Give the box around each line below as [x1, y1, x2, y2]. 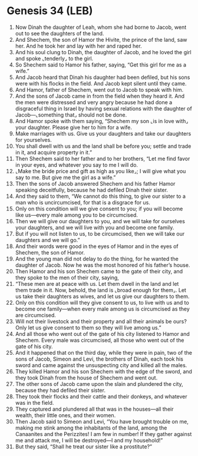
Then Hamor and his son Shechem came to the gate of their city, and [15, 267, 183, 275]
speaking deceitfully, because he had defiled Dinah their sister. [15, 186, 169, 193]
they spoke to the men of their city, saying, [15, 274, 120, 281]
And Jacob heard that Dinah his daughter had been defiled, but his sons [15, 74, 190, 81]
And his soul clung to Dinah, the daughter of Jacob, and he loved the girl [15, 48, 192, 55]
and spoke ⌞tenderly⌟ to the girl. [15, 55, 94, 62]
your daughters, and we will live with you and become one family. [15, 224, 174, 231]
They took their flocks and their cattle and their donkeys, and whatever [15, 393, 187, 400]
